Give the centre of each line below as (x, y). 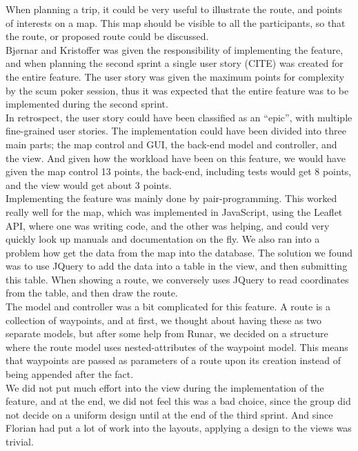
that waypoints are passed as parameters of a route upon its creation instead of (173, 360)
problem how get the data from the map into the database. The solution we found (179, 252)
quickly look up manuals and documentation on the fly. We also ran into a (163, 239)
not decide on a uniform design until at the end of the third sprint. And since (169, 414)
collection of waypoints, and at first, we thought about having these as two (164, 320)
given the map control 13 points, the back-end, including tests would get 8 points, (179, 171)
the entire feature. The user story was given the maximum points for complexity (175, 76)
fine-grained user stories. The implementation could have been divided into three (176, 131)
